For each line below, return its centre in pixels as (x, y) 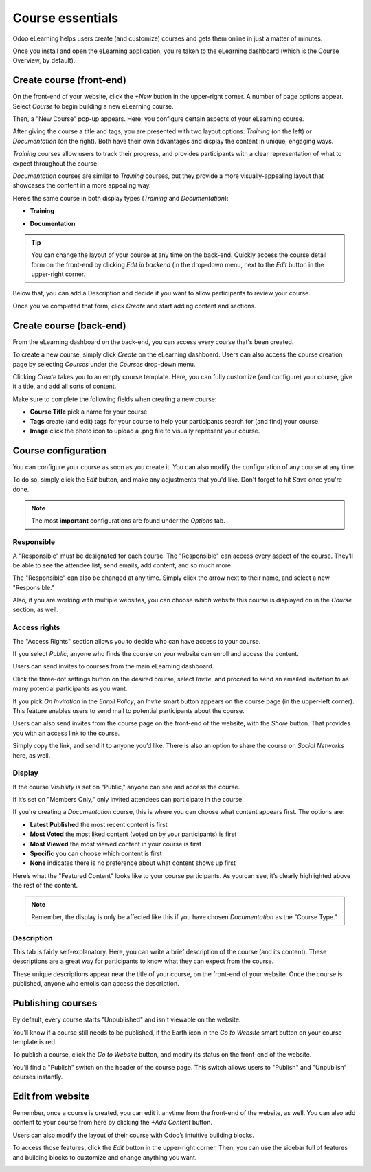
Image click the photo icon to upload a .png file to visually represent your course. (145, 431)
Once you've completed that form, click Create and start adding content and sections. (135, 306)
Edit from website (51, 1096)
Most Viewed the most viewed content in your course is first (116, 844)
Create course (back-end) (69, 325)
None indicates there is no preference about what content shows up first (133, 863)
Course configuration (59, 450)
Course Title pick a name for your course (89, 412)
